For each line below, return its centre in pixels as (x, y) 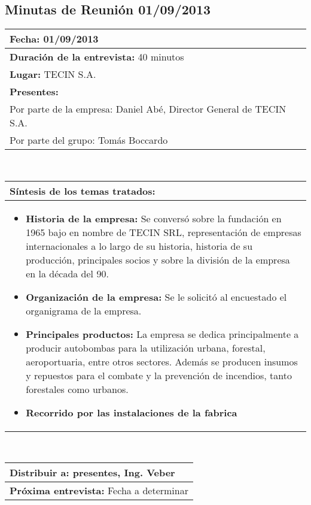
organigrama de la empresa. (84, 310)
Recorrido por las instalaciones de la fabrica (132, 412)
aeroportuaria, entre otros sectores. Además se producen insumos (162, 361)
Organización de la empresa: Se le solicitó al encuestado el (156, 297)
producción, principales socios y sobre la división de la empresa (158, 259)
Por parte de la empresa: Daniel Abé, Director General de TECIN (148, 109)
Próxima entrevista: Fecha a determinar (99, 491)
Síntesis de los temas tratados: (83, 190)
